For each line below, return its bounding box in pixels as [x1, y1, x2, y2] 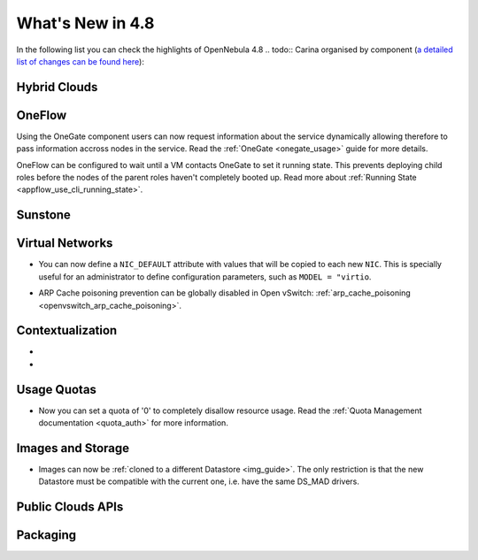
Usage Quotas [16, 381, 97, 397]
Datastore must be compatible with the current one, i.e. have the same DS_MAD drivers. [38, 476, 360, 487]
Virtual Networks [16, 235, 113, 251]
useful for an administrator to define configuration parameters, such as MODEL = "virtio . [38, 271, 372, 282]
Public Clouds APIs [16, 500, 124, 515]
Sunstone [16, 208, 71, 223]
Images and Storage [16, 441, 130, 456]
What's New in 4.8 [16, 13, 155, 33]
